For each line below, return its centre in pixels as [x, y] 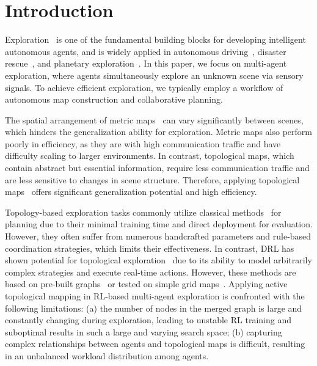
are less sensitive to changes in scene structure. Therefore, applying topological [152, 179]
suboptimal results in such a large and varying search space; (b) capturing [144, 331]
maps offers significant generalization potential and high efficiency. [131, 192]
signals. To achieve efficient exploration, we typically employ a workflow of [144, 87]
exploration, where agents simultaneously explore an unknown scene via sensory [154, 75]
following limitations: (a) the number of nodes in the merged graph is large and [154, 308]
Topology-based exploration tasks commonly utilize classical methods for [143, 212]
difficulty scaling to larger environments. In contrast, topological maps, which [150, 156]
